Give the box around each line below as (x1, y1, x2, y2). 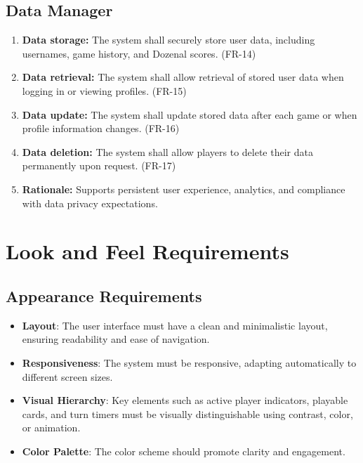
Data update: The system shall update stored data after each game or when (22, 107, 357, 122)
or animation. (22, 420, 81, 435)
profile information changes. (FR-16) (22, 121, 180, 136)
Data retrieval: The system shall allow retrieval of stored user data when (22, 70, 344, 84)
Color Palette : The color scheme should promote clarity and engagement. (22, 443, 345, 458)
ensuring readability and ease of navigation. (22, 332, 210, 346)
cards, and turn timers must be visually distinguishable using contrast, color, (22, 406, 353, 421)
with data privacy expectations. (22, 195, 158, 210)
